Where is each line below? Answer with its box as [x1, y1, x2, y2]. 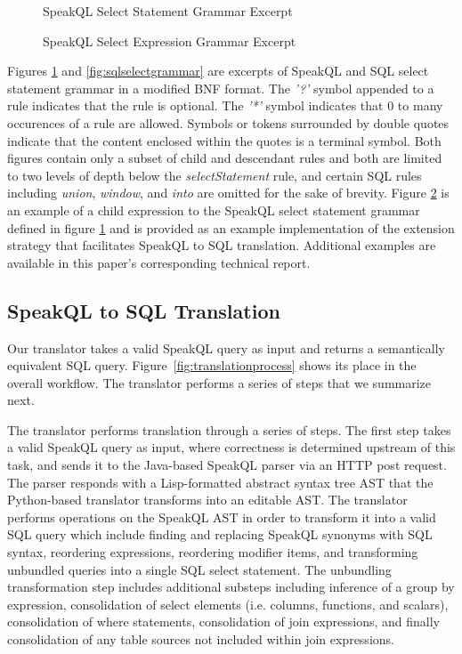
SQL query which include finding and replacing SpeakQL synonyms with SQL [7, 525, 433, 544]
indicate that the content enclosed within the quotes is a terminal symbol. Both [7, 131, 442, 149]
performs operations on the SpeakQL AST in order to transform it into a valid [7, 507, 436, 526]
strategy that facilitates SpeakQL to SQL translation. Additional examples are [7, 236, 436, 254]
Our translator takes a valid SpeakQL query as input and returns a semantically [7, 338, 446, 357]
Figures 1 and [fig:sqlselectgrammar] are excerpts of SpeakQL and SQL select [7, 61, 429, 80]
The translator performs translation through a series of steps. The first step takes [7, 420, 451, 439]
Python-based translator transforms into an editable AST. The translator [7, 490, 408, 509]
